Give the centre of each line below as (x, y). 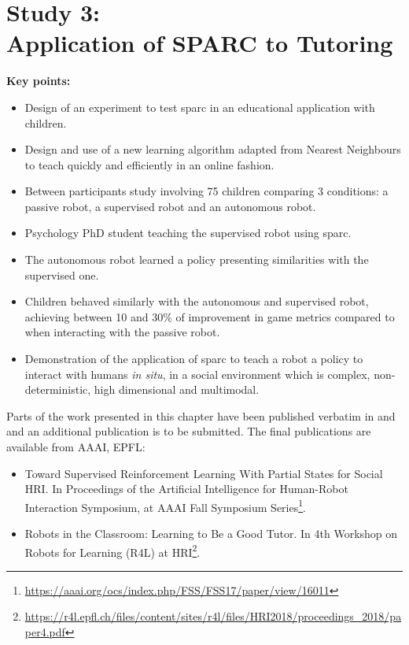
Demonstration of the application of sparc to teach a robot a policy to (194, 359)
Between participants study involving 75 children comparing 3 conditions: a (206, 191)
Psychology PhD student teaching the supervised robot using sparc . (188, 233)
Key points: (39, 81)
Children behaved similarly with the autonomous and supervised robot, (197, 301)
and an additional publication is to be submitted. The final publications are (189, 431)
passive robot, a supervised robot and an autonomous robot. (170, 206)
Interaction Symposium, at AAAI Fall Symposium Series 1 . (165, 506)
